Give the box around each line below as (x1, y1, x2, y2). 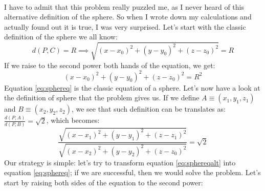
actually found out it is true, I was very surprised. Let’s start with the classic (4, 21, 246, 32)
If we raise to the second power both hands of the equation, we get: (4, 59, 215, 70)
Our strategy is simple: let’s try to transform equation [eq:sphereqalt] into (4, 157, 236, 167)
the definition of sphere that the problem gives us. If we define (4, 92, 200, 103)
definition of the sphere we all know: (4, 31, 118, 42)
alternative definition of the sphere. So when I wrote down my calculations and (4, 11, 252, 22)
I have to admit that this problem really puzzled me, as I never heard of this (4, 1, 244, 12)
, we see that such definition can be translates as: (71, 103, 226, 114)
